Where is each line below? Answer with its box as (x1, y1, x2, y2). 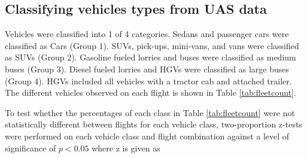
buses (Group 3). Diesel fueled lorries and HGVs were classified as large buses (5, 62, 289, 75)
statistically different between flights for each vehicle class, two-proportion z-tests (5, 118, 302, 130)
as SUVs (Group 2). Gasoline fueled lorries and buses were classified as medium (5, 51, 296, 63)
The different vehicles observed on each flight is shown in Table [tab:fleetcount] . (5, 86, 296, 99)
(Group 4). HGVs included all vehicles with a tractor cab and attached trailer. (5, 74, 292, 87)
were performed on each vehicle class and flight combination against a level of (5, 129, 290, 142)
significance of (5, 141, 56, 154)
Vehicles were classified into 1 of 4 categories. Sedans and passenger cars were (5, 28, 289, 40)
